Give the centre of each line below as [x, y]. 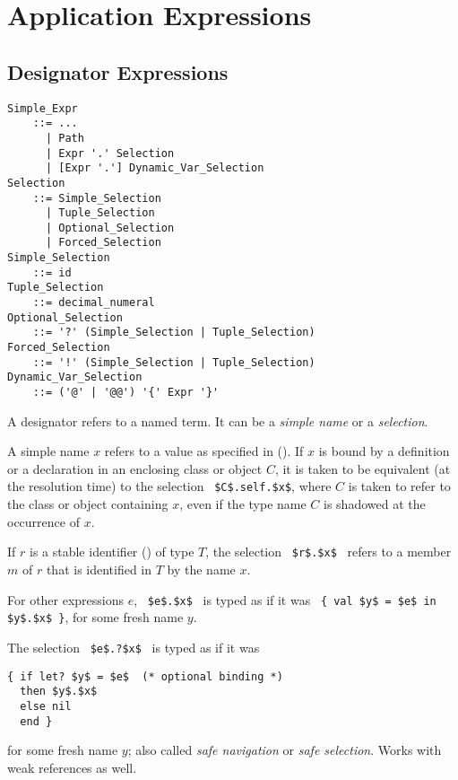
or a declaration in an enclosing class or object [135, 468]
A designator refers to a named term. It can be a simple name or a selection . [218, 421]
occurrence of [43, 521]
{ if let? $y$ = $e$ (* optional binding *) [145, 676]
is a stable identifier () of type [112, 552]
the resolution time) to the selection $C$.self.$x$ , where [169, 486]
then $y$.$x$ [59, 692]
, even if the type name [243, 504]
